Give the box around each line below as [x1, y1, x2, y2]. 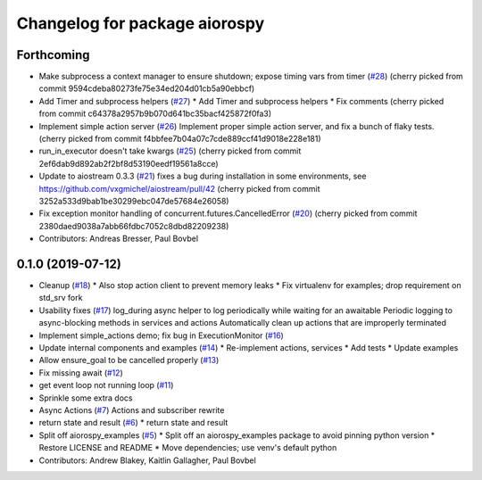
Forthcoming [16, 47, 90, 62]
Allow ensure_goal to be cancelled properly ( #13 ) [38, 355, 220, 366]
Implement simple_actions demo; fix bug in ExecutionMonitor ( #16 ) [38, 330, 285, 341]
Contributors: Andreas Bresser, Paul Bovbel [38, 233, 199, 244]
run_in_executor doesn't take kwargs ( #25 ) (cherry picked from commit [38, 145, 302, 156]
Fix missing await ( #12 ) [38, 367, 124, 378]
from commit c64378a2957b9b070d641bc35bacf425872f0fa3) [38, 108, 272, 120]
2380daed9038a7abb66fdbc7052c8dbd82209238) [38, 220, 229, 231]
